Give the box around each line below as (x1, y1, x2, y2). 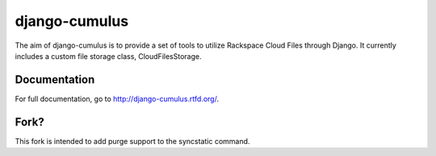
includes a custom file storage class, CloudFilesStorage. (15, 51, 202, 61)
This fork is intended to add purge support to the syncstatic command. (15, 136, 250, 145)
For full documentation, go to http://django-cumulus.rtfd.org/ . (15, 94, 220, 103)
